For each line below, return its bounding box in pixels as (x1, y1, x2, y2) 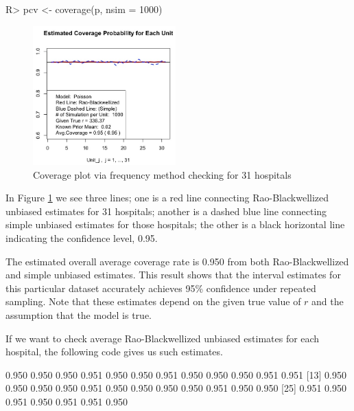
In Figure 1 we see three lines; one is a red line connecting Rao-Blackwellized (5, 190, 329, 205)
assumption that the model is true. (5, 307, 152, 322)
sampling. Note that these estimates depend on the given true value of (5, 294, 301, 309)
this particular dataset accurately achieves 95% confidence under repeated (5, 280, 316, 295)
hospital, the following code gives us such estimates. (5, 344, 223, 359)
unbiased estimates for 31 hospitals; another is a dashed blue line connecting (5, 203, 327, 218)
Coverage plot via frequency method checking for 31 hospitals (33, 167, 292, 181)
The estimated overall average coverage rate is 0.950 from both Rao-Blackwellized (5, 254, 349, 268)
